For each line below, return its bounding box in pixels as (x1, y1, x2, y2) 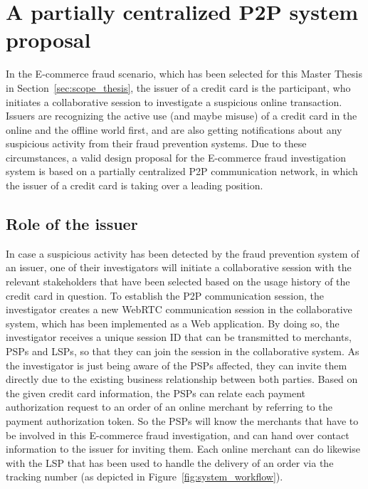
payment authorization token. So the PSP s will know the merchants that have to (6, 413, 359, 428)
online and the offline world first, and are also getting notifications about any (6, 122, 342, 137)
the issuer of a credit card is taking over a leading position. (6, 178, 263, 193)
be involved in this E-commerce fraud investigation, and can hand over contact (6, 427, 349, 442)
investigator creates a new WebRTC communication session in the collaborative (6, 302, 352, 317)
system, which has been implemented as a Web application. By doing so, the (6, 315, 340, 330)
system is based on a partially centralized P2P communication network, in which (6, 164, 358, 179)
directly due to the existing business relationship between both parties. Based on (6, 372, 358, 387)
